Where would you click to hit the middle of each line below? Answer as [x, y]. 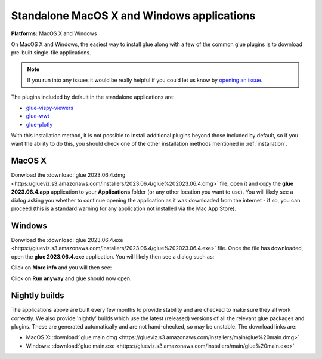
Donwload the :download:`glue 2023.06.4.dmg [68, 175]
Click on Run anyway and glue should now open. [71, 278]
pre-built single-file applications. [51, 53]
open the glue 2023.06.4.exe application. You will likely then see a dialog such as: [113, 256]
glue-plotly [39, 124]
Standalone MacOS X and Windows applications [133, 16]
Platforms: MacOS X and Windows [54, 33]
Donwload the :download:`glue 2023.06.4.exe [67, 240]
